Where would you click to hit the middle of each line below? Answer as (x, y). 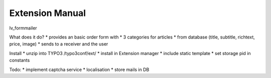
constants (20, 60)
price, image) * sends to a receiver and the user (59, 44)
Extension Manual (48, 13)
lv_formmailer (23, 28)
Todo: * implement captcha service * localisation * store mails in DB (79, 69)
